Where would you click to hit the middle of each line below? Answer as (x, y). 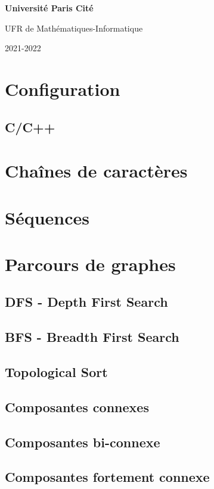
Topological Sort (56, 372)
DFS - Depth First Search (86, 302)
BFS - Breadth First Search (92, 337)
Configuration (63, 88)
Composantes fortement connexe (107, 477)
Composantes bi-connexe (83, 442)
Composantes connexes (77, 407)
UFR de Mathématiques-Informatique (74, 28)
